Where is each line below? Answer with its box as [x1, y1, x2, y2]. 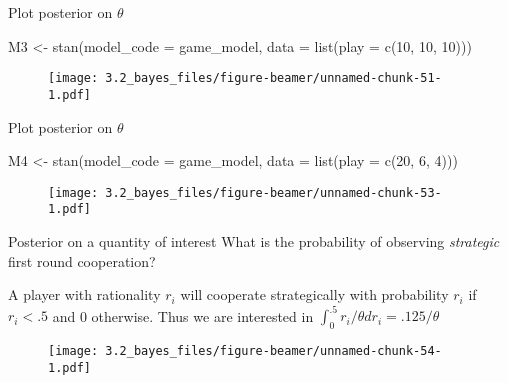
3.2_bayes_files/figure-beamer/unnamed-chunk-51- [105, 71, 442, 86]
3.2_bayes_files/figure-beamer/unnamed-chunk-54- [105, 344, 442, 359]
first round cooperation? [8, 250, 156, 271]
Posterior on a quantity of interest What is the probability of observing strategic [8, 231, 500, 251]
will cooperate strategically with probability [180, 284, 449, 305]
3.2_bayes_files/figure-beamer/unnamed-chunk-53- [105, 185, 442, 200]
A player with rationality [8, 284, 161, 305]
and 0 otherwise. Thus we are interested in [52, 305, 314, 326]
